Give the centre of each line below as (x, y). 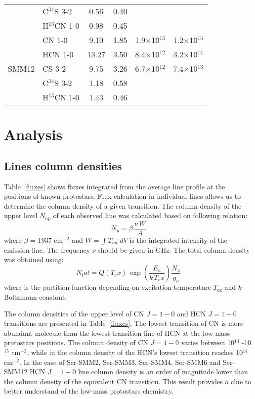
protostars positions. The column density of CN (76, 342)
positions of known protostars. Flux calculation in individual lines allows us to (123, 196)
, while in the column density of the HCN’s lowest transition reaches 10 (135, 352)
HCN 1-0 (58, 54)
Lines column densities (63, 165)
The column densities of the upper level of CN (74, 313)
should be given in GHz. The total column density (174, 249)
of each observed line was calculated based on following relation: (150, 215)
